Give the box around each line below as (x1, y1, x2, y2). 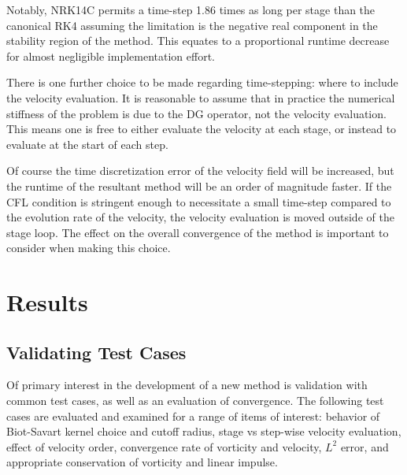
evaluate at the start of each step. (6, 135, 168, 152)
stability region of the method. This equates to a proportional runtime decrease (6, 32, 390, 49)
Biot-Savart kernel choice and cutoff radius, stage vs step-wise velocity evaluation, (6, 423, 401, 440)
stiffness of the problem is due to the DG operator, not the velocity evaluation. (6, 105, 387, 121)
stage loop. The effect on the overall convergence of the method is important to (6, 224, 389, 240)
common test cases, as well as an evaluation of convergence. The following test (6, 392, 384, 409)
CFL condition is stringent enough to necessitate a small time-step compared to (6, 193, 391, 210)
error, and (340, 438, 389, 455)
